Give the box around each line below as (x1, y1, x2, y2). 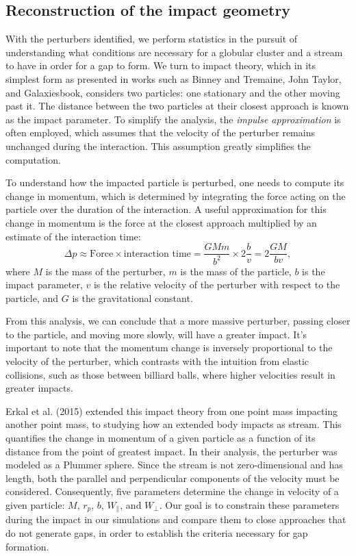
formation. (5, 539, 49, 553)
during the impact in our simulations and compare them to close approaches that (5, 512, 346, 527)
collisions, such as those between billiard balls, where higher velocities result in (5, 367, 335, 381)
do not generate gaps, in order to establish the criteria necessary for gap (5, 526, 308, 540)
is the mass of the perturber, (45, 264, 166, 278)
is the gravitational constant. (72, 290, 193, 305)
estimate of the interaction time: (5, 229, 141, 243)
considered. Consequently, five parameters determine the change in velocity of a (5, 484, 339, 498)
